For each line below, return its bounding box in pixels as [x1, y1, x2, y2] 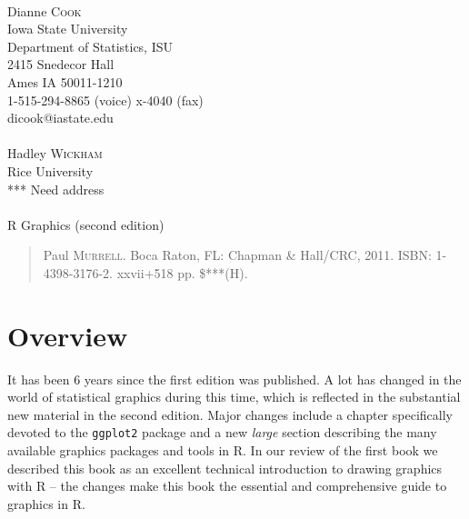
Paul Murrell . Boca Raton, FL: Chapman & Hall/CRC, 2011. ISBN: [43, 245, 432, 264]
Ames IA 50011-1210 [7, 72, 123, 91]
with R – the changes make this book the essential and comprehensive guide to [7, 476, 447, 495]
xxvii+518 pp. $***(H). [116, 263, 248, 282]
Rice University [7, 161, 94, 180]
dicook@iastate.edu [7, 108, 114, 127]
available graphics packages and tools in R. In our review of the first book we [7, 441, 438, 460]
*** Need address [7, 179, 105, 198]
